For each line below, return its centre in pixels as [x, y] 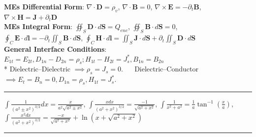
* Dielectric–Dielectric [37, 69]
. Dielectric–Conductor [160, 69]
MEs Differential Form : [44, 6]
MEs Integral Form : [38, 26]
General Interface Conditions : [55, 49]
